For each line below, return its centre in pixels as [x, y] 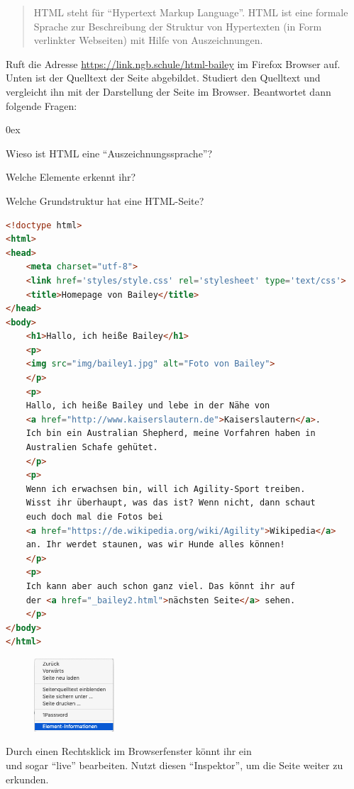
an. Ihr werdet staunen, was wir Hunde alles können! [155, 545]
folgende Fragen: [42, 105]
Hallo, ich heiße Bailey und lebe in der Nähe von [148, 406]
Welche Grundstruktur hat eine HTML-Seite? [105, 200]
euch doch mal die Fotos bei [94, 517]
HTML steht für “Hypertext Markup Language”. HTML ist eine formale [191, 12]
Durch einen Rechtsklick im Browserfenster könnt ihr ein [129, 751]
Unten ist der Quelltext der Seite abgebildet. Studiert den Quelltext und [163, 78]
